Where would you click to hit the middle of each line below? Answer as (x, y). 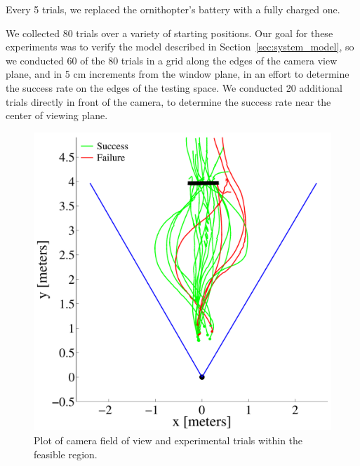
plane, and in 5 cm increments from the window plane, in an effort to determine (178, 74)
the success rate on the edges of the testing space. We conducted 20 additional (174, 87)
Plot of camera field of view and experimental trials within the (168, 440)
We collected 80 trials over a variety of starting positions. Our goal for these (169, 33)
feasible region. (66, 454)
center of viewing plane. (57, 115)
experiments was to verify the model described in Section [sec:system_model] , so (180, 47)
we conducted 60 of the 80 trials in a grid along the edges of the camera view (172, 60)
